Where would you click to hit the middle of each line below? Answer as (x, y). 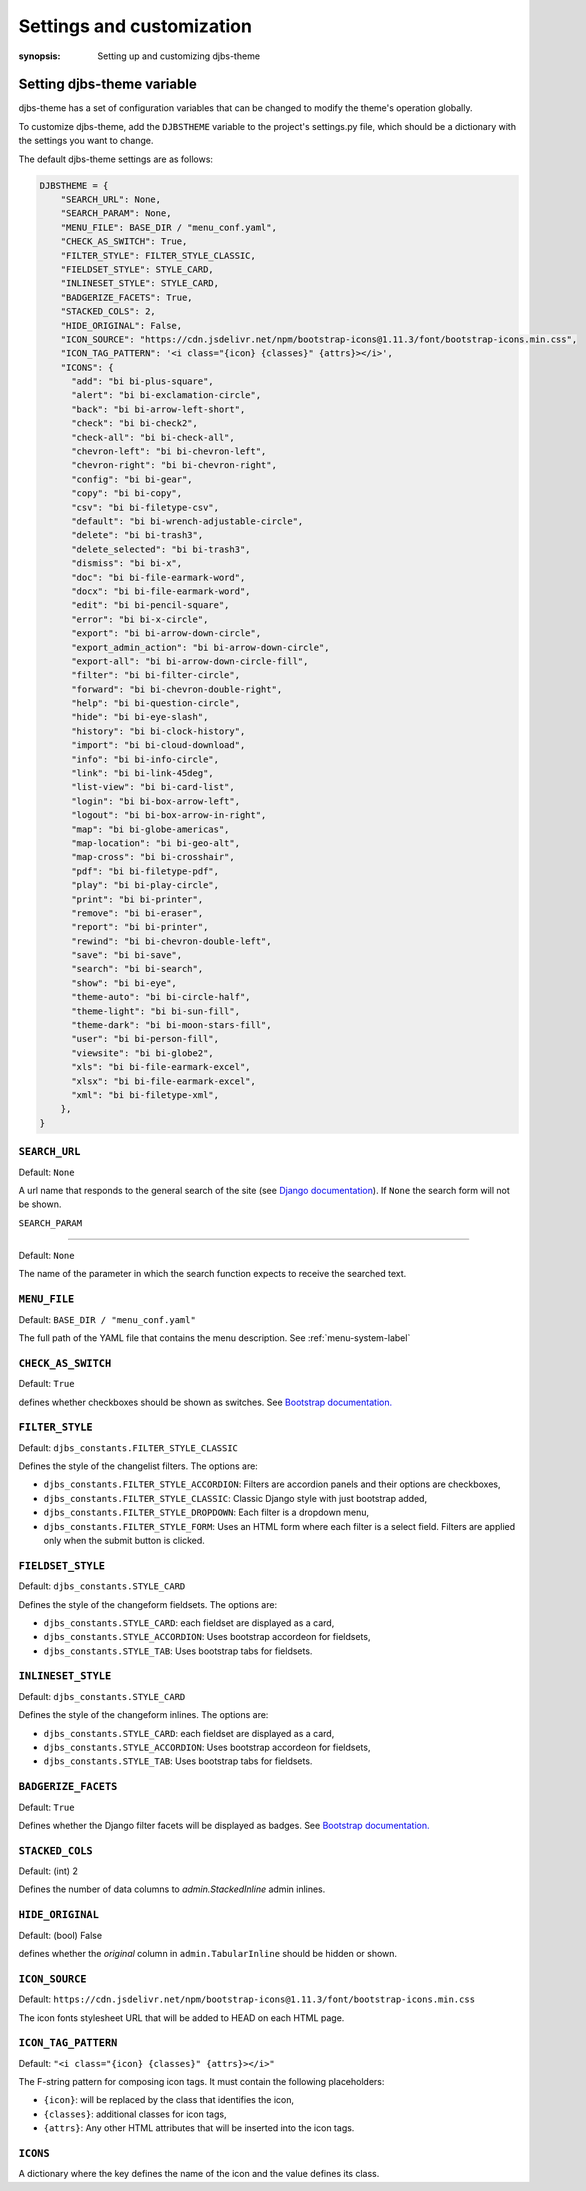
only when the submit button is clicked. (124, 1541)
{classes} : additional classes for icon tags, (135, 2114)
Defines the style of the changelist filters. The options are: (138, 1466)
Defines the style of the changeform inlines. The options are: (143, 1715)
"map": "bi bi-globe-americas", (150, 829)
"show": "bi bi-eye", (124, 983)
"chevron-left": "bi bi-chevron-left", (169, 451)
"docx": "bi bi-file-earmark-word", (161, 591)
